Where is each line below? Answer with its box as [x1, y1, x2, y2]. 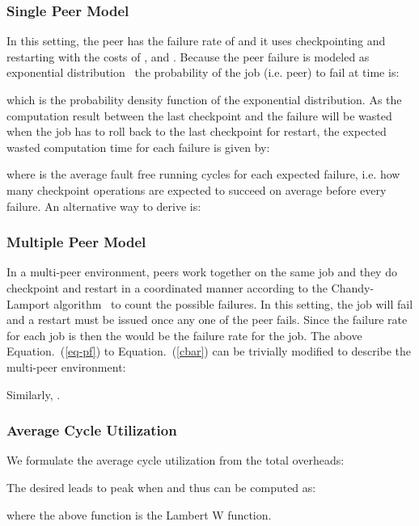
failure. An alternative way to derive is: [6, 197, 201, 214]
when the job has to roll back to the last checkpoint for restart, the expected [6, 123, 387, 140]
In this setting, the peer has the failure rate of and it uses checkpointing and [6, 32, 386, 49]
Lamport [6, 295, 50, 312]
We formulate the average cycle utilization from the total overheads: [6, 452, 345, 469]
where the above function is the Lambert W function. [6, 506, 272, 523]
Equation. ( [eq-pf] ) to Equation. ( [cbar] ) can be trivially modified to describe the [6, 343, 412, 360]
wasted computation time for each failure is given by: [6, 138, 270, 155]
